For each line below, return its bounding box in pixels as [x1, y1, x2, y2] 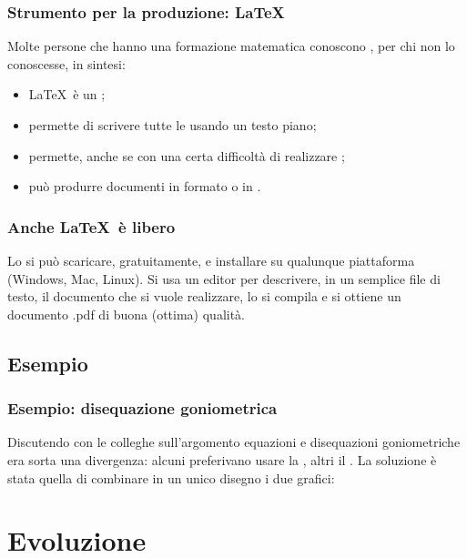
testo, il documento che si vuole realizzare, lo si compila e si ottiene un [7, 287, 401, 306]
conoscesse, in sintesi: [7, 54, 126, 73]
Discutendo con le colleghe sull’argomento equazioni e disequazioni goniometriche [7, 432, 461, 451]
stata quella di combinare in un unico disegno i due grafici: [7, 468, 335, 487]
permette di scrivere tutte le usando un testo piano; [28, 116, 317, 134]
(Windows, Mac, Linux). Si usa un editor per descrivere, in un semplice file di [7, 269, 441, 288]
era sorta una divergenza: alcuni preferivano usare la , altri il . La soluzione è [7, 450, 437, 469]
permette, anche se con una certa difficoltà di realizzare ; [28, 146, 345, 165]
